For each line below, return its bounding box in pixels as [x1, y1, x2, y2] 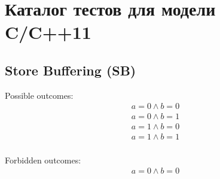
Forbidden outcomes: [5, 153, 81, 166]
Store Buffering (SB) [5, 60, 136, 79]
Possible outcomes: [5, 89, 74, 101]
